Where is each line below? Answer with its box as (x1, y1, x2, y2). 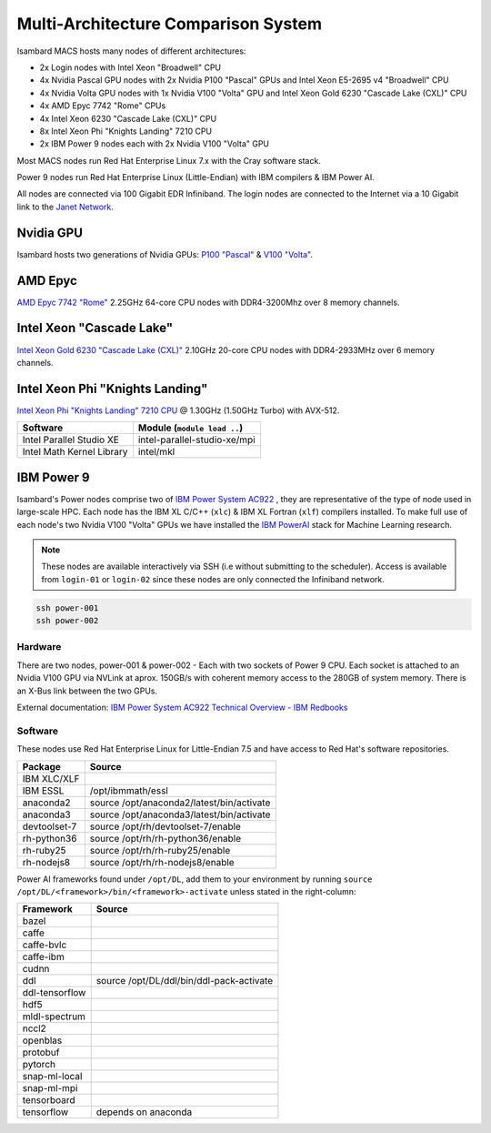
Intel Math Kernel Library (22, 446, 128, 459)
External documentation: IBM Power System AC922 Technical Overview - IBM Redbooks (16, 702, 348, 713)
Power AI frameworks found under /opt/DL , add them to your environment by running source (16, 874, 373, 885)
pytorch (22, 1058, 56, 1071)
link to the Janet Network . (16, 201, 114, 212)
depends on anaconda (95, 1106, 193, 1118)
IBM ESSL (22, 784, 65, 796)
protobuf (22, 1047, 60, 1059)
